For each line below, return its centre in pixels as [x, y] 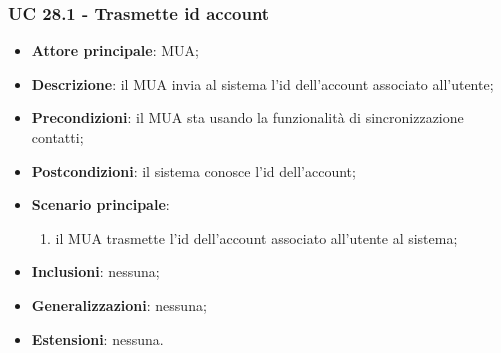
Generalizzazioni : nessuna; [119, 304]
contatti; [57, 137]
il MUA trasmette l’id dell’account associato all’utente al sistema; [256, 237]
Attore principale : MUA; [115, 50]
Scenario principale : [100, 204]
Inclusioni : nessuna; [95, 271]
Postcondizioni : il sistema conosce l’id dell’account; [193, 170]
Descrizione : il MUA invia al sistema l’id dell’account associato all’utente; [262, 83]
